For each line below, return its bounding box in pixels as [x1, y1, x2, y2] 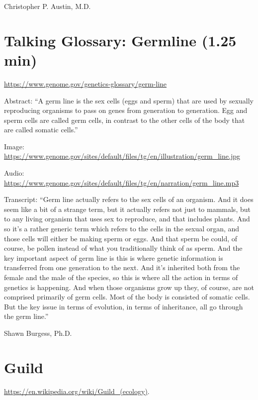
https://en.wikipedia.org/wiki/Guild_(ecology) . [4, 386, 150, 396]
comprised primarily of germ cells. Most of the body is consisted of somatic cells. [4, 292, 250, 302]
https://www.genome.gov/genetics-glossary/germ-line [4, 78, 167, 89]
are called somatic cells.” [4, 124, 78, 135]
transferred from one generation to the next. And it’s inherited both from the [4, 262, 240, 273]
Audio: [4, 168, 24, 178]
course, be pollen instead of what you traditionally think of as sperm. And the [4, 243, 243, 253]
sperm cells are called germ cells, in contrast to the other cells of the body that [4, 114, 245, 125]
